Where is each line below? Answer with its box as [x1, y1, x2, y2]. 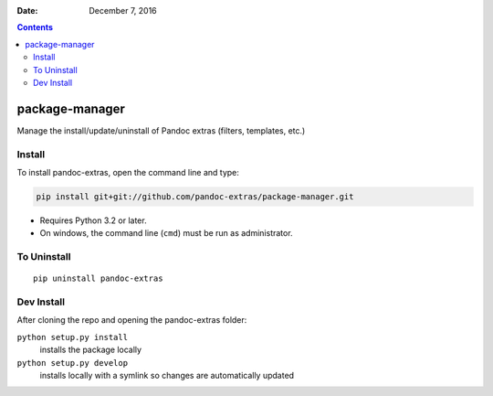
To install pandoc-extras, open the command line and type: [16, 167, 239, 177]
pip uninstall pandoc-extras [33, 273, 163, 284]
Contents [16, 22, 54, 33]
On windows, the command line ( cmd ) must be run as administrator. [39, 228, 293, 239]
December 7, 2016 [89, 5, 157, 16]
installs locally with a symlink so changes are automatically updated [39, 370, 295, 381]
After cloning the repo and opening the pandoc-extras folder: [16, 315, 247, 326]
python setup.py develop [16, 358, 128, 368]
